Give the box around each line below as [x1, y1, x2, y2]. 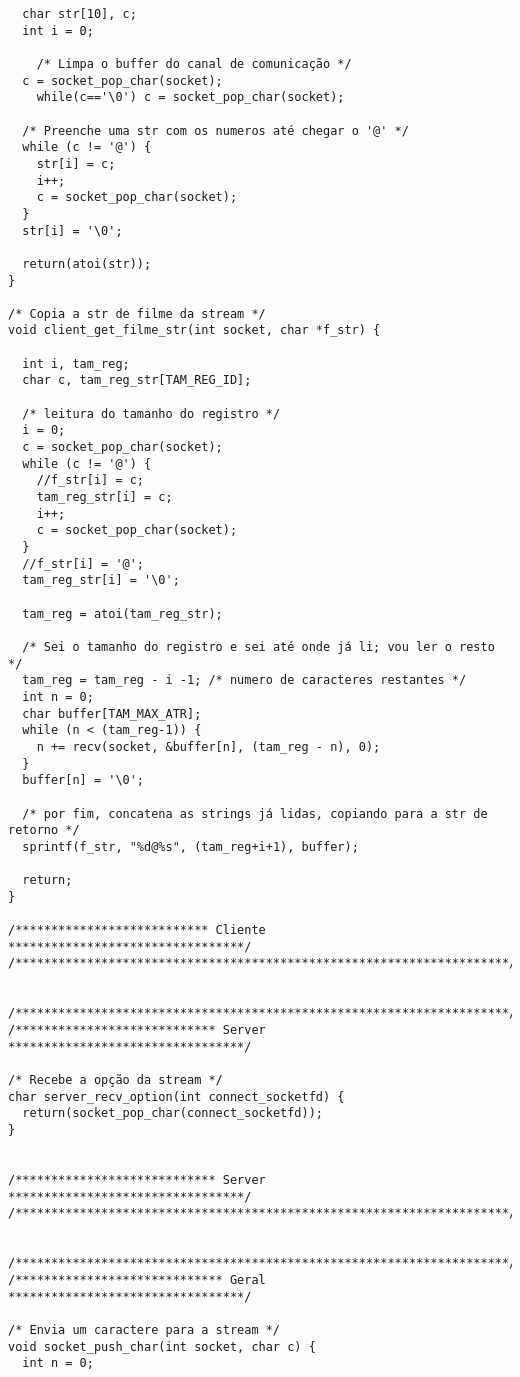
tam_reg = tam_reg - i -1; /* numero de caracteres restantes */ [22, 673, 467, 688]
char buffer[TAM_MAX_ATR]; [22, 706, 202, 721]
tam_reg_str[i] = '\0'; [22, 573, 180, 588]
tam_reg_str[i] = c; [36, 490, 173, 505]
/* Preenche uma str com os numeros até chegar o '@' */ [22, 123, 409, 138]
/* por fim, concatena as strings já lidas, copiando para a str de [22, 806, 488, 821]
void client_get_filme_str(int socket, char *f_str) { [8, 323, 381, 338]
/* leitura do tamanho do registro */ [22, 406, 281, 421]
